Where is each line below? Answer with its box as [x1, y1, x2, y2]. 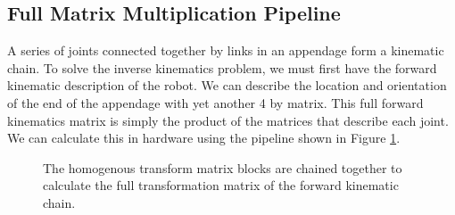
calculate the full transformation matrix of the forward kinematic [43, 176, 399, 194]
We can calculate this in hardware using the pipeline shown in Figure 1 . [7, 128, 401, 147]
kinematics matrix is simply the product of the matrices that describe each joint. [7, 111, 449, 129]
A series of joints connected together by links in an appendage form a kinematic [7, 41, 444, 60]
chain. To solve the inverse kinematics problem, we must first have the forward [7, 58, 437, 77]
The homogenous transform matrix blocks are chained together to [43, 158, 402, 177]
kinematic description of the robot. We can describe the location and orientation [7, 76, 447, 95]
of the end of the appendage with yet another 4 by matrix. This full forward [7, 93, 424, 112]
